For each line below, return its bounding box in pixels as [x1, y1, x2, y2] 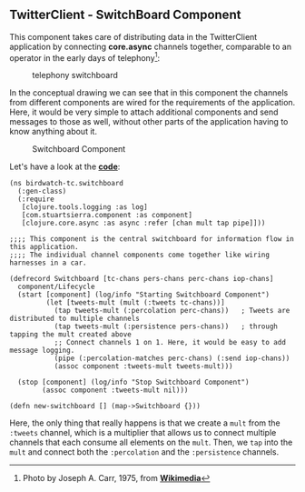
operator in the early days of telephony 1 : [9, 50, 161, 63]
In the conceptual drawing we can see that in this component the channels [9, 87, 289, 98]
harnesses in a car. [9, 258, 88, 267]
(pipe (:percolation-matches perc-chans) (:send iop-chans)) [54, 354, 290, 363]
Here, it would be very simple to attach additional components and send [9, 106, 279, 117]
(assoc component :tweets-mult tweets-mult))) [54, 362, 233, 371]
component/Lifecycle [17, 282, 95, 292]
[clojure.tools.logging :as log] [21, 203, 148, 212]
